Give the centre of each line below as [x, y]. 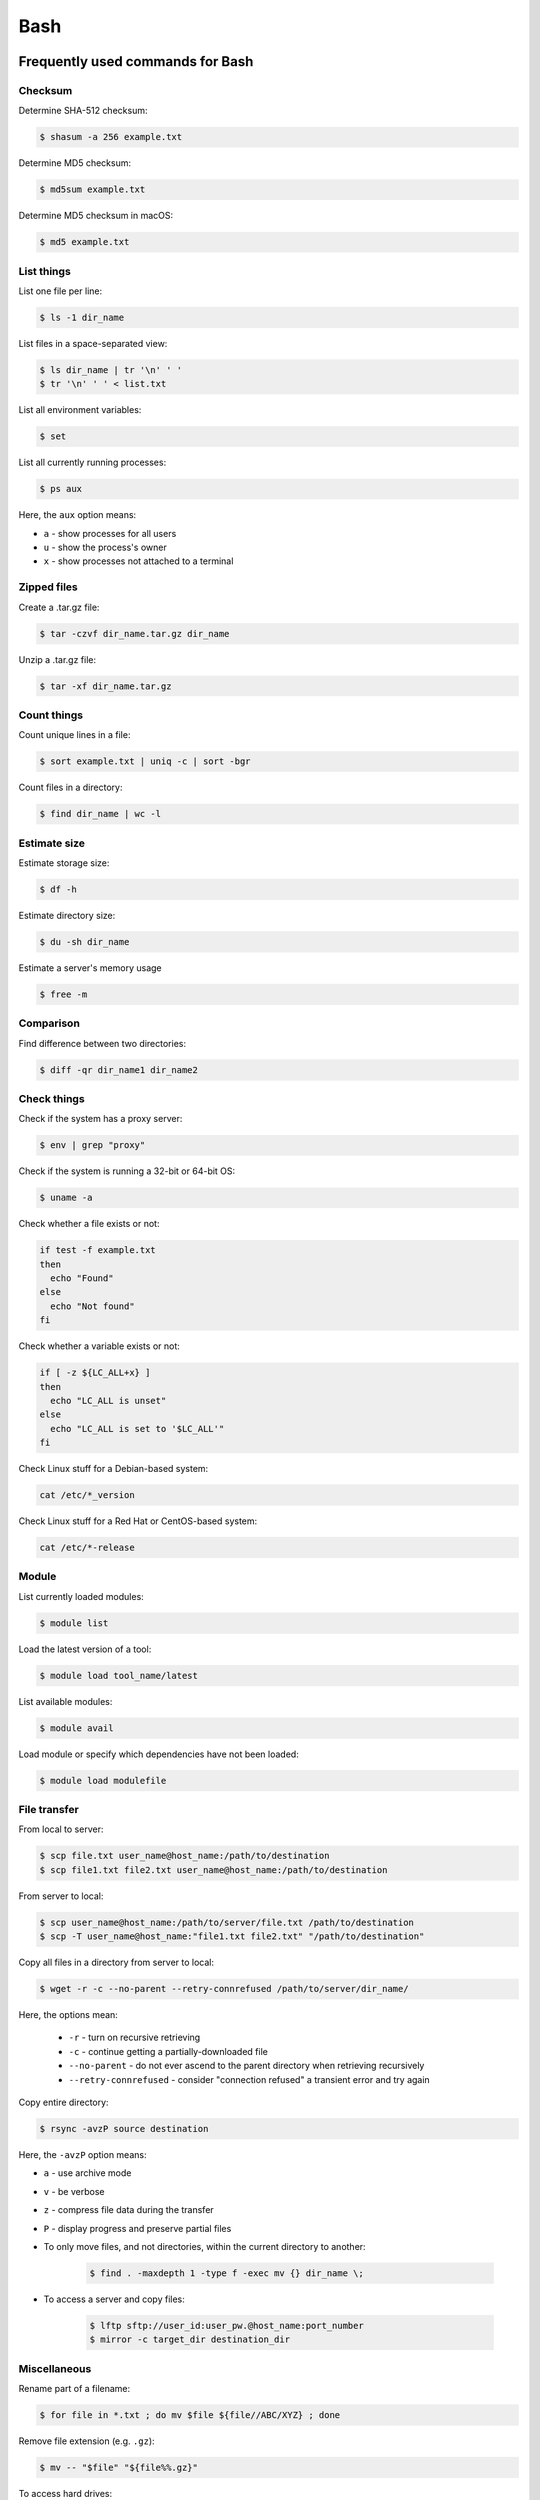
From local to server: [61, 1829]
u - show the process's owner [105, 547]
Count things [51, 715]
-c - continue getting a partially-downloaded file [168, 2051]
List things [45, 271]
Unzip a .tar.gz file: [57, 659]
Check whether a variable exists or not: [99, 1346]
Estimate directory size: [67, 915]
